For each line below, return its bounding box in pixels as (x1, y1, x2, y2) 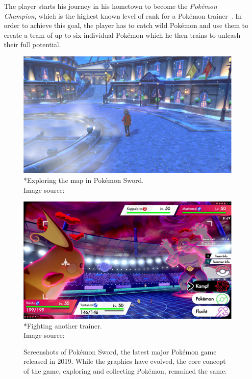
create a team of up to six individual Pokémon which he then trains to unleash (4, 29, 241, 40)
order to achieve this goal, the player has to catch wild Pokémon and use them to (4, 20, 249, 30)
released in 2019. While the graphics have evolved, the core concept (24, 356, 226, 366)
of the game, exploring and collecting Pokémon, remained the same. (24, 365, 227, 376)
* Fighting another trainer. (24, 320, 102, 330)
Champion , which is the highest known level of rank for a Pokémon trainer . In (4, 10, 242, 21)
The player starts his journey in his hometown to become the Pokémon (4, 1, 217, 11)
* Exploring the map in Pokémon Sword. (24, 175, 144, 185)
